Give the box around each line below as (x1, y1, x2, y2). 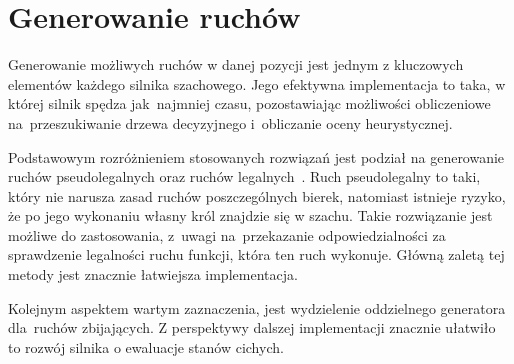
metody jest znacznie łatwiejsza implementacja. (8, 264, 298, 285)
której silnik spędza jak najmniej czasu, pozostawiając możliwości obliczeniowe (8, 93, 491, 114)
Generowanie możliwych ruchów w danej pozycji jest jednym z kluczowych (8, 54, 464, 75)
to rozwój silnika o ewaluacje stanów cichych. (8, 336, 284, 357)
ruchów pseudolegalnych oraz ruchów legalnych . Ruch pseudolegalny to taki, (8, 166, 481, 187)
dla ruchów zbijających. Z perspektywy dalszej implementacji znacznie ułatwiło (8, 317, 496, 338)
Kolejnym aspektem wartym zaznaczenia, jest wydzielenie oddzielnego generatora (8, 297, 506, 318)
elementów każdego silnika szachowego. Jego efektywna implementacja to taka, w (8, 73, 506, 94)
